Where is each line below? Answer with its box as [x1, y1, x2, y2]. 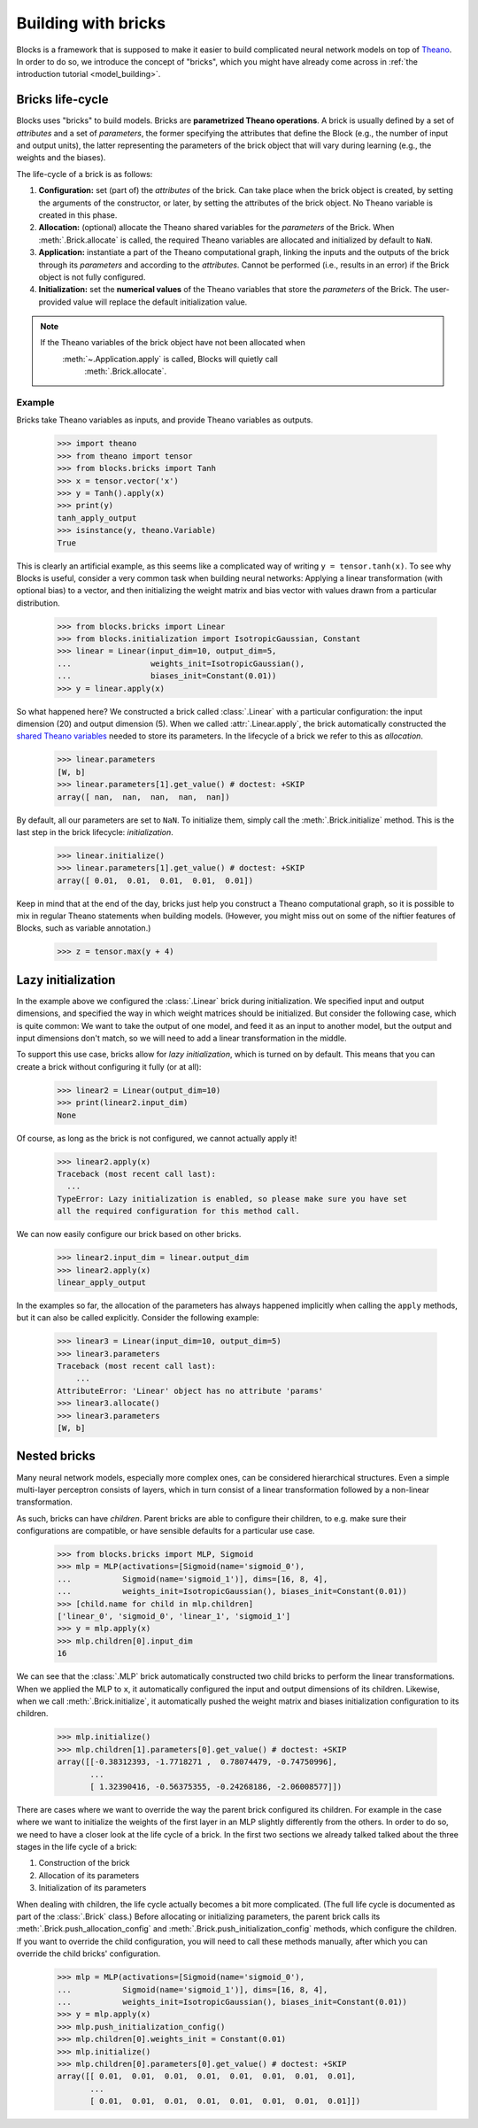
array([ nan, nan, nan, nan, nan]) [57, 792, 230, 801]
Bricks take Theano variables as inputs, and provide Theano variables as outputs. [16, 414, 313, 425]
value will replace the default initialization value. [73, 297, 248, 307]
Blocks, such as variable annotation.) [16, 923, 151, 933]
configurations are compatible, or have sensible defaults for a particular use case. [16, 1526, 315, 1536]
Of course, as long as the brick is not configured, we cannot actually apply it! [16, 1133, 297, 1143]
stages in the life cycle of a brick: [16, 1842, 137, 1853]
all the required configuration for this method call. [57, 1206, 300, 1217]
